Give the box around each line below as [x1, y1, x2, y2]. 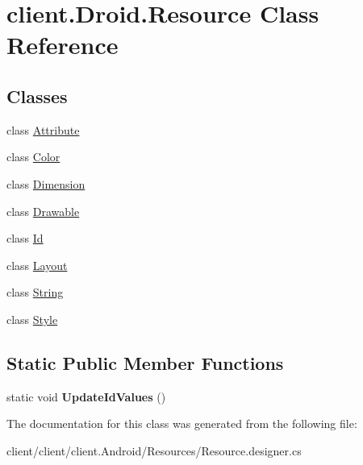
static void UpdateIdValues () [6, 388, 166, 405]
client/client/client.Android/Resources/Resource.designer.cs [6, 442, 302, 459]
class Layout [6, 256, 68, 273]
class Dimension [6, 175, 86, 192]
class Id [6, 230, 44, 247]
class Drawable [6, 202, 80, 219]
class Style [6, 310, 58, 327]
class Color [6, 148, 60, 165]
